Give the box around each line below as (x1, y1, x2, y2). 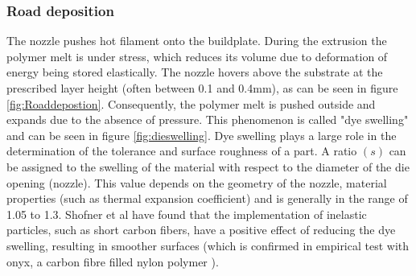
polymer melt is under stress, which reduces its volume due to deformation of (6, 47, 388, 64)
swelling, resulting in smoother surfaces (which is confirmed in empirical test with (6, 237, 410, 253)
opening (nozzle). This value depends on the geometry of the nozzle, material (6, 174, 387, 191)
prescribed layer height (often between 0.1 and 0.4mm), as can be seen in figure (6, 80, 398, 96)
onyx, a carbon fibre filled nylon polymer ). (6, 253, 219, 270)
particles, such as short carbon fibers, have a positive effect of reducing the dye (6, 221, 396, 238)
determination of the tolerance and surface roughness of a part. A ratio (6, 142, 357, 159)
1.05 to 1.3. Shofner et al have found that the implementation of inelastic (6, 205, 367, 222)
